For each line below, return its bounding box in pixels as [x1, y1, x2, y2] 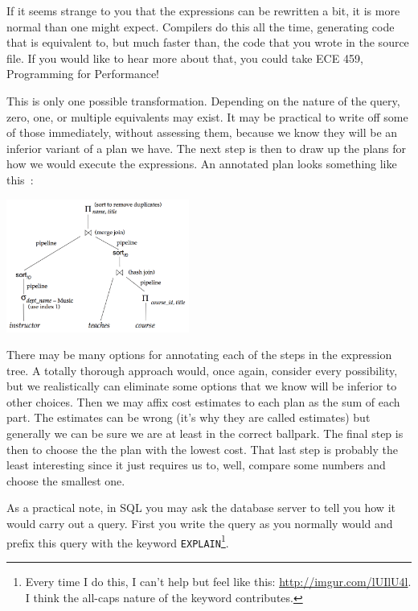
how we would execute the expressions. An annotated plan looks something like [6, 155, 397, 172]
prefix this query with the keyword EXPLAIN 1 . [6, 531, 229, 551]
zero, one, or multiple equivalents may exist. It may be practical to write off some [6, 108, 408, 125]
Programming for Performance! [6, 65, 159, 82]
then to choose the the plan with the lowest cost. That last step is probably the [6, 440, 398, 457]
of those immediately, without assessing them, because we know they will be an [6, 124, 398, 141]
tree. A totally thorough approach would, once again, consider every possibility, [6, 361, 398, 378]
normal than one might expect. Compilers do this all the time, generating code [6, 18, 395, 35]
